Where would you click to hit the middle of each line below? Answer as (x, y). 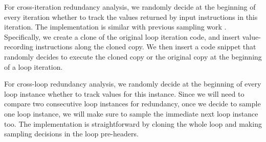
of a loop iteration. (34, 66)
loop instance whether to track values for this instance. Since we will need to (124, 93)
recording (19, 47)
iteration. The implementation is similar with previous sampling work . (115, 27)
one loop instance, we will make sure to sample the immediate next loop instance (131, 113)
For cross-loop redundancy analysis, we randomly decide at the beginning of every (133, 84)
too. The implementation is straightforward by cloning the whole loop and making (133, 123)
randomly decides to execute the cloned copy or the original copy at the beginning (133, 56)
